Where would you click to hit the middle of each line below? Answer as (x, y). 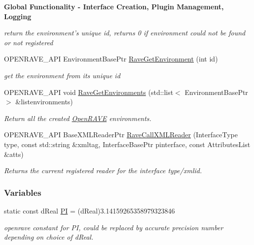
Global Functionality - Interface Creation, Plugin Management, (114, 6)
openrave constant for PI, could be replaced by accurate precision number (114, 227)
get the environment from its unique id (62, 75)
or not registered (29, 42)
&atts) (14, 154)
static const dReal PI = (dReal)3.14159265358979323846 (90, 210)
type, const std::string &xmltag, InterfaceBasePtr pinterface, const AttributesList (127, 144)
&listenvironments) (44, 102)
